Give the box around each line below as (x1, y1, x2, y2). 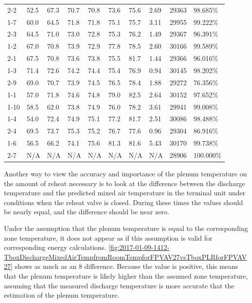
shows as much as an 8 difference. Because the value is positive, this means (15, 261, 238, 271)
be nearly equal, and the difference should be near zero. (4, 207, 169, 217)
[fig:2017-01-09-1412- (108, 242, 170, 252)
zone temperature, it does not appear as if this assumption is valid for (4, 232, 213, 243)
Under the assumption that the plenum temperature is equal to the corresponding (4, 223, 248, 233)
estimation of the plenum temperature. (4, 290, 119, 300)
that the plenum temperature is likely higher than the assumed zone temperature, (4, 270, 248, 281)
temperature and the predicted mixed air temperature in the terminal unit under (4, 188, 246, 198)
